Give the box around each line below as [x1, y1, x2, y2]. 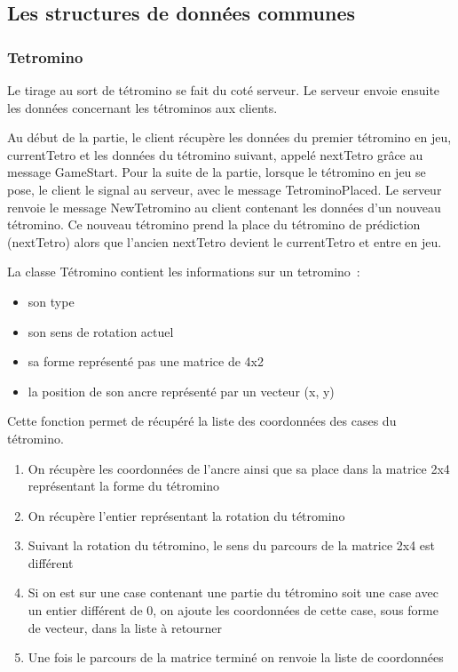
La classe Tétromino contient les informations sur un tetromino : [7, 262, 360, 281]
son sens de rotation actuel [28, 322, 174, 340]
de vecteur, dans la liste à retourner [28, 618, 222, 636]
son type [28, 292, 75, 310]
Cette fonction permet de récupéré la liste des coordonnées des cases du [7, 412, 397, 430]
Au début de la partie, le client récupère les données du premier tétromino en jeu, [7, 128, 452, 147]
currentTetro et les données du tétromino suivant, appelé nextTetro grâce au [7, 145, 423, 164]
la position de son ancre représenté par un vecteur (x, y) [28, 381, 335, 400]
